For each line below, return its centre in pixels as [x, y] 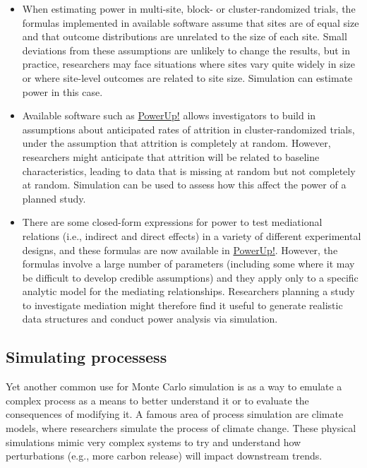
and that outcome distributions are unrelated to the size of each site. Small [185, 36]
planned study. [54, 198]
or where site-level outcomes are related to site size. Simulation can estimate [187, 77]
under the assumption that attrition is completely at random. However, [176, 143]
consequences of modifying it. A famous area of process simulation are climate [175, 414]
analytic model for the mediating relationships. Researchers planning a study [188, 291]
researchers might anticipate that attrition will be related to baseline [171, 156]
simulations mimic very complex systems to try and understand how [154, 442]
